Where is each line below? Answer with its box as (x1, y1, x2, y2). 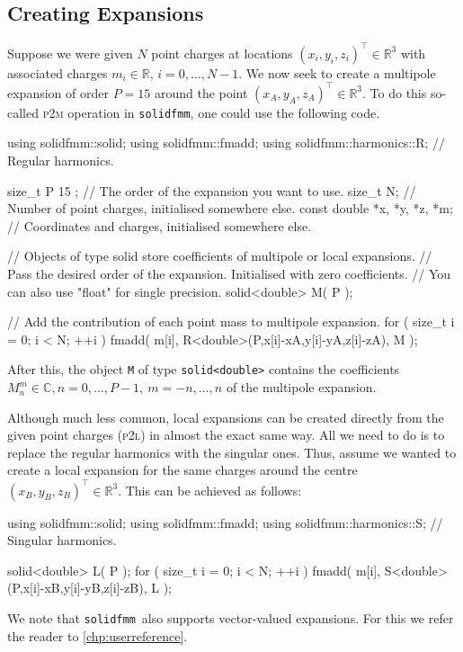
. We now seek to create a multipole (238, 63, 436, 82)
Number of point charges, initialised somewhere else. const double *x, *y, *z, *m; (7, 199, 453, 218)
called (7, 103, 39, 121)
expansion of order (7, 83, 109, 102)
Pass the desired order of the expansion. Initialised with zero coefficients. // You (7, 264, 451, 283)
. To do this (362, 83, 427, 102)
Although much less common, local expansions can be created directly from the (7, 407, 444, 426)
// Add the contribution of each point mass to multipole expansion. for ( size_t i (7, 312, 455, 331)
